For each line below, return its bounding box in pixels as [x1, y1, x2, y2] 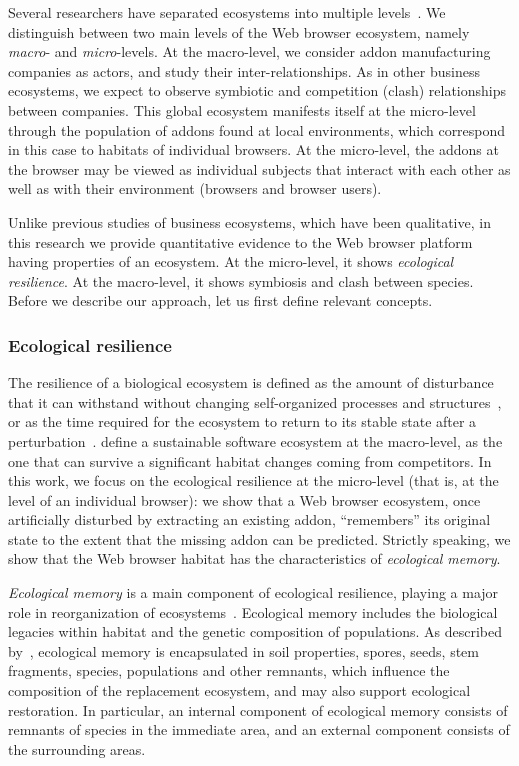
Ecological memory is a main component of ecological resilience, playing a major [8, 582, 499, 603]
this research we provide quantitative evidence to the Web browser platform [8, 231, 473, 252]
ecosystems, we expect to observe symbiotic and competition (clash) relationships [8, 80, 507, 101]
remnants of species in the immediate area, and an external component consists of [8, 719, 510, 740]
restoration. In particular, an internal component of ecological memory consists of [8, 699, 508, 720]
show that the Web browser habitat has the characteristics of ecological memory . [8, 548, 501, 569]
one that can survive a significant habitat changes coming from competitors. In [8, 450, 492, 471]
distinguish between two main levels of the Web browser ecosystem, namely [8, 21, 470, 42]
